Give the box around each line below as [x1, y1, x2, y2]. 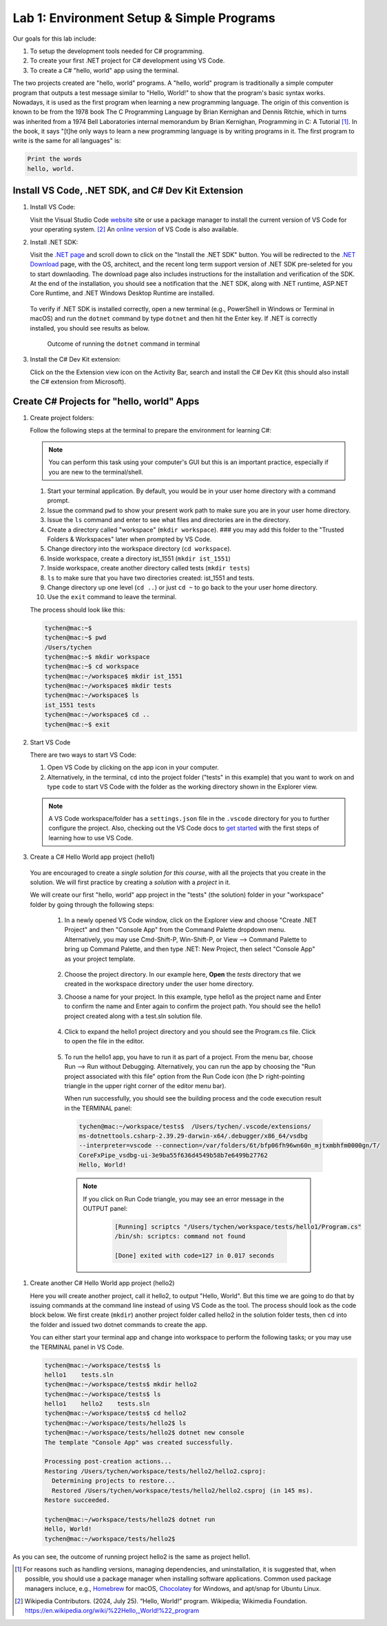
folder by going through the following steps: [30, 900, 154, 908]
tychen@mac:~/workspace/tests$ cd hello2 [44, 1409, 187, 1417]
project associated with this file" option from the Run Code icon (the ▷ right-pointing [64, 1072, 305, 1081]
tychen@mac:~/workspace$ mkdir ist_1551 [44, 672, 182, 680]
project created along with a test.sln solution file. [64, 1012, 203, 1020]
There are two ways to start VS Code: [30, 751, 137, 759]
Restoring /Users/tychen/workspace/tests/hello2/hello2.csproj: [44, 1467, 266, 1475]
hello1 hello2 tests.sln [44, 1400, 151, 1408]
